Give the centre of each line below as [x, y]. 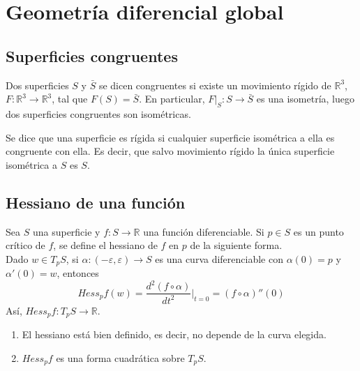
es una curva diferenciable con [219, 258]
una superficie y [66, 231]
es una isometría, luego [305, 99]
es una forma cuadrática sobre [120, 357]
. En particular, [172, 99]
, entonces [78, 273]
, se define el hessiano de [105, 245]
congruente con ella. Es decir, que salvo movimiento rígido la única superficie [170, 151]
